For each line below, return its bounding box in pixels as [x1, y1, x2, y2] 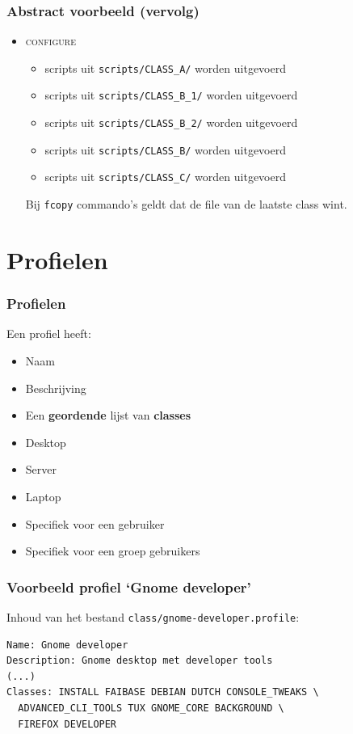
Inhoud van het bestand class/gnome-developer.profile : [6, 608, 300, 625]
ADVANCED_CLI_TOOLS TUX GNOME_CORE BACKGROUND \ [18, 702, 284, 714]
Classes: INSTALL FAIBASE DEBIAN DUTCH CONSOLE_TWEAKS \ [6, 686, 319, 698]
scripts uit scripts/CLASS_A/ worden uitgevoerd [44, 59, 286, 76]
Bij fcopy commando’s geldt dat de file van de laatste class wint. [25, 196, 347, 213]
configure [25, 32, 76, 49]
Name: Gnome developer [6, 639, 128, 651]
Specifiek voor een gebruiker [25, 515, 165, 532]
